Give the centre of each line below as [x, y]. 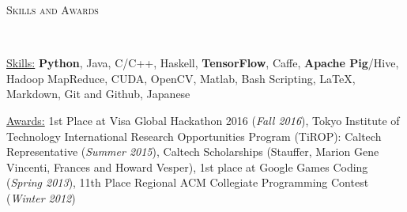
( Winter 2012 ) [41, 197]
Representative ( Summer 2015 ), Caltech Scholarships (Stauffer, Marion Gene [193, 151]
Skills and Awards [53, 9]
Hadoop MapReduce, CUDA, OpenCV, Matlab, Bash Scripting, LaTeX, [181, 78]
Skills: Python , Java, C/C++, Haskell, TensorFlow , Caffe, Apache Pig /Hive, [203, 63]
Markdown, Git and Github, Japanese [98, 94]
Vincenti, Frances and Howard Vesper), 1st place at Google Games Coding [187, 167]
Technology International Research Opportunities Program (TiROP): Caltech [194, 136]
